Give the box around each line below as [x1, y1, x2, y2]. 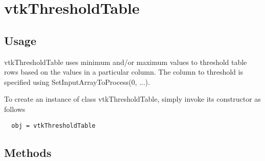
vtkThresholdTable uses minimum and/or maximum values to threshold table [4, 56, 247, 67]
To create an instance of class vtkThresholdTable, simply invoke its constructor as [4, 94, 261, 104]
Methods [4, 144, 52, 160]
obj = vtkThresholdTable [11, 122, 95, 129]
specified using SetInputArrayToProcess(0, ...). [4, 76, 150, 87]
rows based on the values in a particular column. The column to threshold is [4, 66, 243, 77]
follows [4, 103, 26, 114]
